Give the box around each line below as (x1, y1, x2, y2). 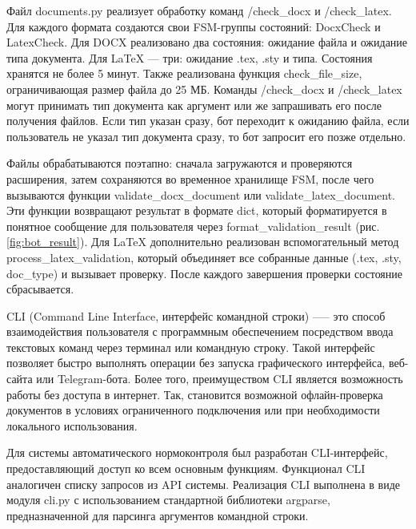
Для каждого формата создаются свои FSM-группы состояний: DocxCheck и (6, 18, 381, 34)
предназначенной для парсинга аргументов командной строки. (6, 507, 309, 523)
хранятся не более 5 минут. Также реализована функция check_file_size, (6, 65, 362, 82)
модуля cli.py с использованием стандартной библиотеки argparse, (6, 491, 330, 508)
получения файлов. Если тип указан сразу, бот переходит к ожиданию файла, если (6, 112, 410, 129)
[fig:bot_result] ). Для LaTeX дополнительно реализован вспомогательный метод (6, 233, 399, 250)
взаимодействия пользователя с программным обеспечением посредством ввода (6, 323, 394, 340)
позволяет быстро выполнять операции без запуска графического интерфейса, (6, 354, 386, 371)
